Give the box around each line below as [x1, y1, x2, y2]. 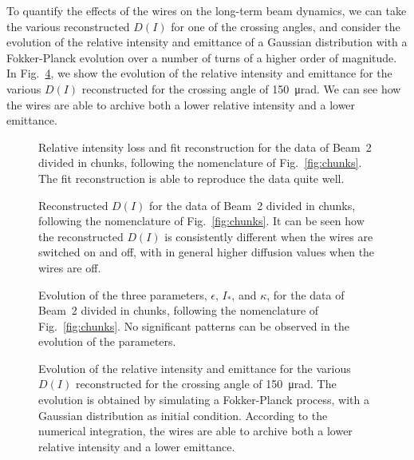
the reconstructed [38, 228, 124, 244]
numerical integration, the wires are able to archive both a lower [38, 422, 353, 439]
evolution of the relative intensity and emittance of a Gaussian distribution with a [6, 34, 408, 50]
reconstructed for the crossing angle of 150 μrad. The [75, 375, 337, 392]
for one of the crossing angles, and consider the [171, 18, 400, 34]
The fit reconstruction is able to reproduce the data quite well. [38, 169, 345, 186]
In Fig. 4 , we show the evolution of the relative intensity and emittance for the [6, 65, 392, 81]
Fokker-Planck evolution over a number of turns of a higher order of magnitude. [6, 49, 397, 65]
